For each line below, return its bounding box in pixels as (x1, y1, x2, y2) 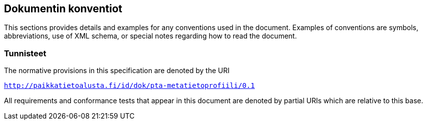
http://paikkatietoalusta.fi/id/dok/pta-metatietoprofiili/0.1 (4, 82, 255, 90)
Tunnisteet (4, 48, 47, 58)
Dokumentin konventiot (4, 2, 122, 15)
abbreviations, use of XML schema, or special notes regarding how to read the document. (4, 32, 297, 41)
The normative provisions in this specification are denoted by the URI (4, 66, 230, 75)
